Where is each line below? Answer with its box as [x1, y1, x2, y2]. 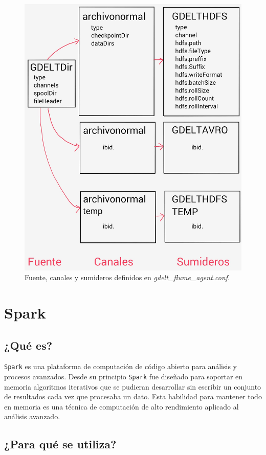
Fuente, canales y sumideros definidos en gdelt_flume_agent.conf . [25, 272, 230, 283]
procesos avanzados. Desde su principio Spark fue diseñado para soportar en [4, 371, 243, 382]
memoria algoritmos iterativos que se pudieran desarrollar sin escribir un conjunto [4, 381, 261, 392]
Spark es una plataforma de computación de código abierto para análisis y [4, 361, 237, 372]
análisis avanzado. [4, 411, 60, 422]
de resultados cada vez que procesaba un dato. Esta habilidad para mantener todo [4, 391, 262, 402]
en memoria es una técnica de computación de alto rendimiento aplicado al [4, 401, 239, 412]
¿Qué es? [4, 337, 53, 353]
